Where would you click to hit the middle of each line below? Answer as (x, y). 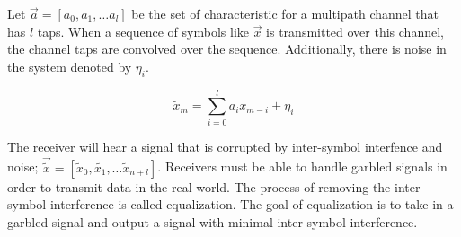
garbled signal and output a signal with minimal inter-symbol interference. (213, 221)
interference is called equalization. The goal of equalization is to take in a (252, 204)
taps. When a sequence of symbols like (143, 31)
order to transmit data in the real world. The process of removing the (199, 186)
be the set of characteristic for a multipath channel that (285, 13)
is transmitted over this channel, (355, 31)
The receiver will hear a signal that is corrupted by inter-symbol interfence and (225, 146)
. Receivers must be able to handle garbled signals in (302, 167)
